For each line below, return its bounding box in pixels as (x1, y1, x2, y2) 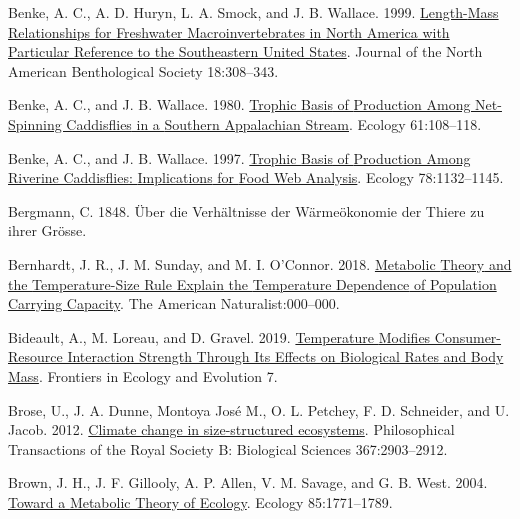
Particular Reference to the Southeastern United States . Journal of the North (8, 41, 483, 62)
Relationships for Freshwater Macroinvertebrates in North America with (8, 21, 450, 42)
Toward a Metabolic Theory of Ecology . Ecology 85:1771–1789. (8, 491, 393, 512)
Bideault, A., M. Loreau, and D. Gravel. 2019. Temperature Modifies (8, 326, 431, 347)
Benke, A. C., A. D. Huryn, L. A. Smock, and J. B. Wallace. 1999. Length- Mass (8, 2, 499, 22)
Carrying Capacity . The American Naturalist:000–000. (8, 293, 340, 314)
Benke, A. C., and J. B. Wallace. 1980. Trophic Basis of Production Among (8, 94, 471, 115)
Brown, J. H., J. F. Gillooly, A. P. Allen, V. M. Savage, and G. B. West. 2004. (8, 472, 488, 493)
